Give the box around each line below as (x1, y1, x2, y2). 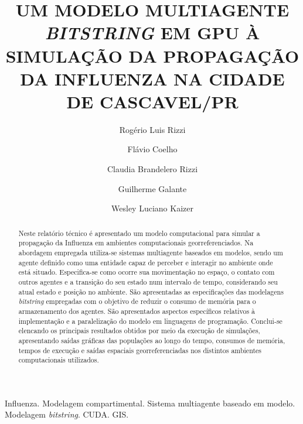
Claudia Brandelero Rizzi (107, 163, 198, 175)
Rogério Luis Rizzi (119, 123, 186, 135)
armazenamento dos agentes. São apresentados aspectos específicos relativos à (18, 306, 256, 316)
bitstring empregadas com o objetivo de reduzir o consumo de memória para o (18, 296, 256, 306)
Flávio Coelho (127, 143, 178, 155)
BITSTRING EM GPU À (45, 20, 260, 45)
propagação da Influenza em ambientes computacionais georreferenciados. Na (18, 238, 254, 248)
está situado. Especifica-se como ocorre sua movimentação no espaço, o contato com (18, 267, 275, 277)
